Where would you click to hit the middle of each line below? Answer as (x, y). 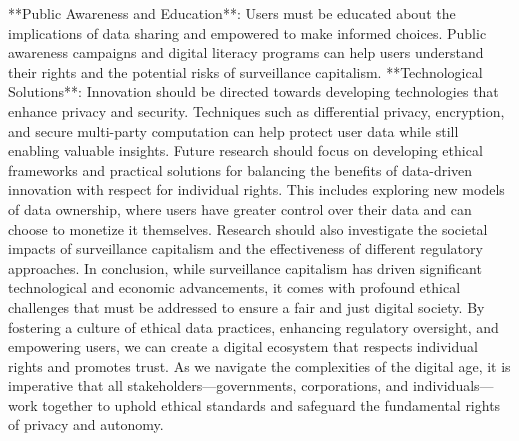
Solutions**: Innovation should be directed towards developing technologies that (253, 91)
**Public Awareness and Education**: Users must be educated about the (232, 13)
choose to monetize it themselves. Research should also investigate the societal (248, 228)
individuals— (453, 385)
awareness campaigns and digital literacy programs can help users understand (246, 52)
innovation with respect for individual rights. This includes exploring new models (256, 189)
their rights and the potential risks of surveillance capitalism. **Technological (245, 71)
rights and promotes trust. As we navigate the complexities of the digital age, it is (259, 365)
